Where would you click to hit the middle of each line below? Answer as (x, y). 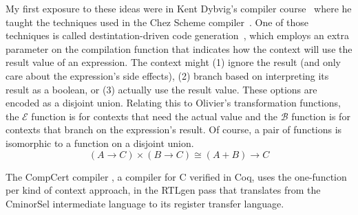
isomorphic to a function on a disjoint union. (100, 143)
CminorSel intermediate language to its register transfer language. (145, 203)
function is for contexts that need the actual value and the (154, 116)
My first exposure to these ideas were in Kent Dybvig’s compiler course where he (179, 8)
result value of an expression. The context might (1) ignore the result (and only (173, 62)
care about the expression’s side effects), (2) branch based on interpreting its (167, 75)
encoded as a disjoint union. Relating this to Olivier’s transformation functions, (173, 103)
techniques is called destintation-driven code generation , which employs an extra (177, 35)
